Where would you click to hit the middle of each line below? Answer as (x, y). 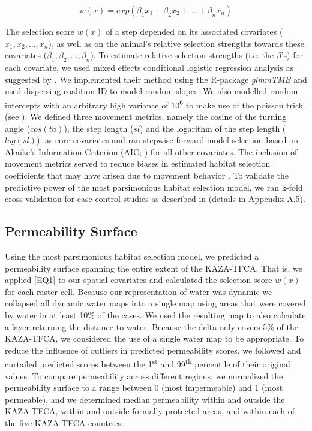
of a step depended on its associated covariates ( (194, 31)
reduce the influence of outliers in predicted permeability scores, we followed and (153, 350)
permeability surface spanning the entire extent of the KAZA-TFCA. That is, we (154, 268)
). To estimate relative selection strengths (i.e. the (182, 55)
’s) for (292, 55)
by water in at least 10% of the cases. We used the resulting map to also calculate (155, 314)
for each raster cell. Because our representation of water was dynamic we (139, 291)
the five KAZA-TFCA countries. (64, 422)
